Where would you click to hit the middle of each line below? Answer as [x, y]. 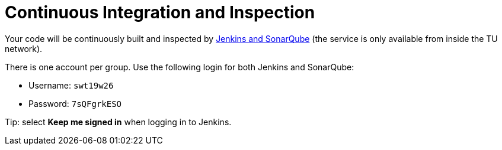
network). [24, 48]
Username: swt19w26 [71, 85]
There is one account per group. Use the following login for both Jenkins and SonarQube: [180, 67]
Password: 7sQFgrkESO [75, 103]
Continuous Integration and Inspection [160, 12]
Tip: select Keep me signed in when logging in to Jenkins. [118, 122]
